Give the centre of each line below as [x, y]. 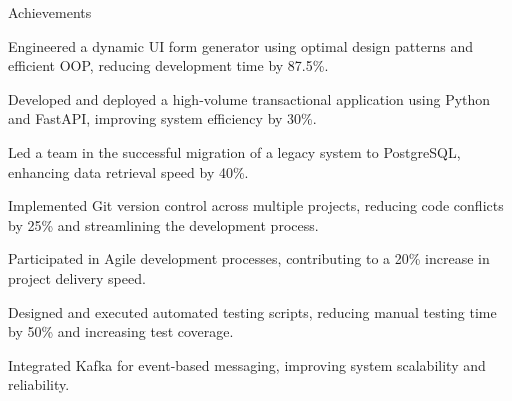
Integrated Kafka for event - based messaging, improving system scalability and [247, 364]
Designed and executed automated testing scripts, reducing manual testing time [252, 311]
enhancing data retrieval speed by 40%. [128, 171]
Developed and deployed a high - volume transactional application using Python [249, 98]
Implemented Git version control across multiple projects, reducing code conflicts [256, 205]
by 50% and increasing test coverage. [121, 331]
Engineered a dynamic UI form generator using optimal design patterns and [240, 45]
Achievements [50, 12]
